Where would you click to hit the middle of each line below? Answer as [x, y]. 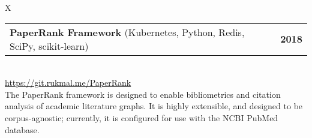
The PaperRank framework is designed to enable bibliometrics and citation [143, 94]
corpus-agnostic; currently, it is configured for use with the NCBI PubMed [142, 117]
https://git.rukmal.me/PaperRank [68, 82]
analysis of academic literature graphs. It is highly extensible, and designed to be [154, 106]
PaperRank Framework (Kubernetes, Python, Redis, [127, 32]
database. [22, 129]
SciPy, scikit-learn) [49, 46]
